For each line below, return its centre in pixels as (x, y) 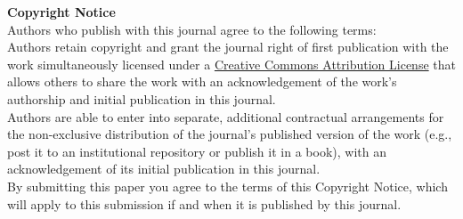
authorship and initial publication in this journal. (142, 98)
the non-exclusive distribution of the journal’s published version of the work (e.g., (230, 134)
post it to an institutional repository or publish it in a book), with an (197, 151)
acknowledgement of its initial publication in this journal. (164, 169)
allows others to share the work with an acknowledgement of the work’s (202, 81)
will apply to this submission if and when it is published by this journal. (204, 203)
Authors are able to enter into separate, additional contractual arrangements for (226, 116)
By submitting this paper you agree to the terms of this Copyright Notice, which (227, 186)
